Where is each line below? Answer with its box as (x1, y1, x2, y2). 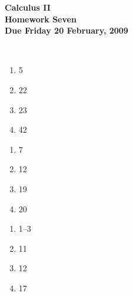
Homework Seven (5, 12, 77, 25)
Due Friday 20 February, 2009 (5, 24, 128, 37)
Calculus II (5, 1, 51, 13)
